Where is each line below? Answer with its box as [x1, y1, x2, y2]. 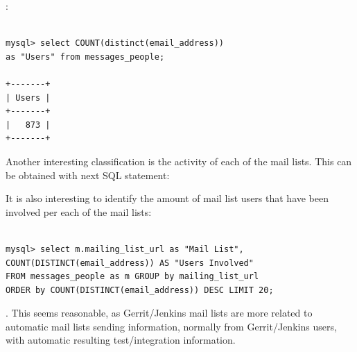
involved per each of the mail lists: [6, 204, 152, 219]
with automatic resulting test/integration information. [6, 333, 236, 347]
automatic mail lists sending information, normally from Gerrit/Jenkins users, [6, 319, 337, 333]
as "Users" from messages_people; [6, 51, 165, 62]
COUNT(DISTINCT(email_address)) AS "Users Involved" [6, 258, 254, 268]
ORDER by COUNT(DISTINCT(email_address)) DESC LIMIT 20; [6, 285, 274, 295]
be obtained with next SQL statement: [6, 167, 170, 182]
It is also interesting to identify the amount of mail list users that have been [6, 191, 329, 206]
